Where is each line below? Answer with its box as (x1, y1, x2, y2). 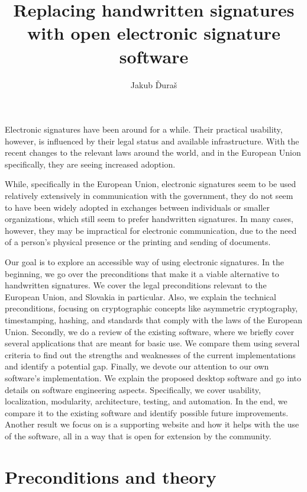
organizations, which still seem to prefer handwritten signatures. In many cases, (5, 213, 293, 225)
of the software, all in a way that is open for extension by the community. (5, 429, 272, 442)
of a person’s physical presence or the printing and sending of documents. (5, 236, 271, 248)
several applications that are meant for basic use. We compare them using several (5, 337, 300, 349)
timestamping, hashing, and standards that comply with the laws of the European (5, 314, 303, 326)
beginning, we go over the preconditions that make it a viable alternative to (5, 267, 279, 279)
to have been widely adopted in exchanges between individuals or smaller (5, 201, 270, 213)
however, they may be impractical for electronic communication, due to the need (5, 224, 297, 236)
